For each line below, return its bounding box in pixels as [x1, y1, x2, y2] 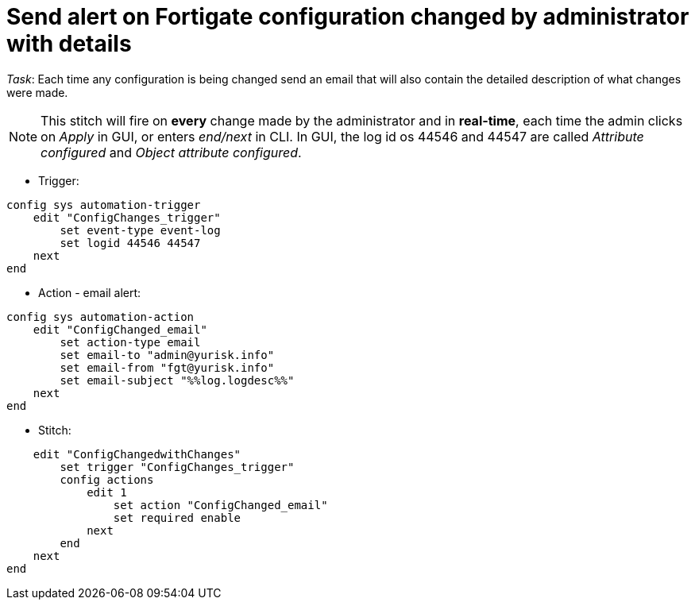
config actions [60, 473, 154, 486]
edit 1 [87, 485, 127, 499]
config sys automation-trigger [6, 198, 201, 211]
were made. [6, 85, 68, 99]
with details [6, 30, 132, 57]
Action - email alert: [38, 285, 141, 299]
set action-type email [60, 335, 201, 349]
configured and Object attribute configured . [41, 144, 302, 160]
